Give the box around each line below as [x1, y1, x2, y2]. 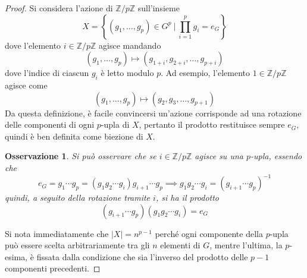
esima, [5, 250, 28, 263]
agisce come [5, 78, 48, 91]
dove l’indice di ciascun [5, 67, 89, 79]
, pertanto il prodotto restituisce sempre [139, 118, 285, 131]
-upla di [101, 118, 130, 131]
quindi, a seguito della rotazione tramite [5, 191, 151, 204]
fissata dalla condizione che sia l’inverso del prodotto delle [36, 250, 248, 263]
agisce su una [195, 150, 243, 162]
